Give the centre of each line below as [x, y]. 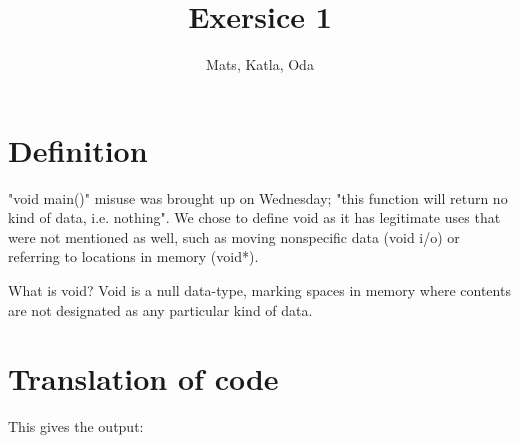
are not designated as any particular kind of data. [160, 309]
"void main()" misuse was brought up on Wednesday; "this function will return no [258, 197]
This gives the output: [76, 426]
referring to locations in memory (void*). [133, 256]
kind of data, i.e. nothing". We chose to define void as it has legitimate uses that [254, 217]
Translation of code [143, 378]
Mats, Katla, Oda [260, 64]
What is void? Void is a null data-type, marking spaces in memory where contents [259, 290]
